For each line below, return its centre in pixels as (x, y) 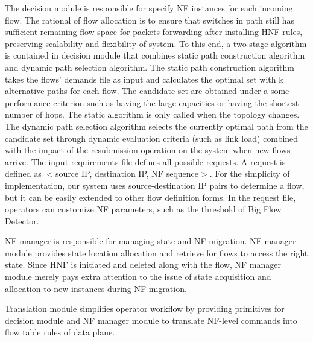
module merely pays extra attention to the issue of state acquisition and (138, 277)
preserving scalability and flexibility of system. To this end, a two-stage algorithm (156, 43)
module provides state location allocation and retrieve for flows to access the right (156, 252)
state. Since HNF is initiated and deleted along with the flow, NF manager (143, 264)
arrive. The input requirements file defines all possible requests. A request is (145, 161)
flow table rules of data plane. (60, 332)
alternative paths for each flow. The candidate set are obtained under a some (147, 91)
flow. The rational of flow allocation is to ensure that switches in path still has (150, 20)
